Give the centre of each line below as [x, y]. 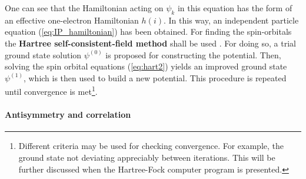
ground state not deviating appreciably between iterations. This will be [147, 157]
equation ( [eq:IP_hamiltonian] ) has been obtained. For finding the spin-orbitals [148, 32]
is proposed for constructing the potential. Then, [193, 54]
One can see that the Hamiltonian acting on [84, 8]
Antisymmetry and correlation [68, 115]
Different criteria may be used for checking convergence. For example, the [151, 146]
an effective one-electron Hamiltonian [72, 20]
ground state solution [43, 54]
